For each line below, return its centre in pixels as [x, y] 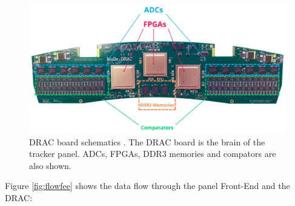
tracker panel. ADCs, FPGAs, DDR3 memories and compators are [153, 154]
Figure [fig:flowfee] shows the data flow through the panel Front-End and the [147, 186]
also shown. [50, 165]
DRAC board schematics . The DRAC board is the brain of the [147, 141]
